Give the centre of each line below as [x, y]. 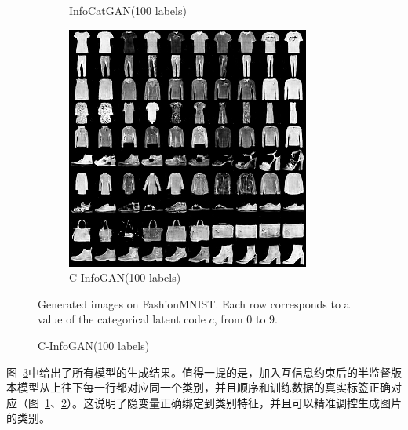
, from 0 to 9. [246, 319]
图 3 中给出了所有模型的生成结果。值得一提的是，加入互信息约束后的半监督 [199, 372]
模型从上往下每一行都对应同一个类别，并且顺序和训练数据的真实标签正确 [204, 387]
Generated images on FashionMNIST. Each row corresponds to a [194, 303]
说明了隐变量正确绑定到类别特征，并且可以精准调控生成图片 [248, 402]
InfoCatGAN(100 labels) [128, 10]
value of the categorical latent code [122, 319]
